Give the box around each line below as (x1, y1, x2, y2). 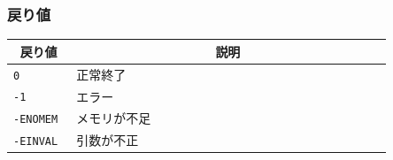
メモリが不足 (76, 109, 151, 127)
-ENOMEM (13, 113, 58, 126)
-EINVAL (13, 135, 58, 149)
